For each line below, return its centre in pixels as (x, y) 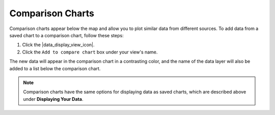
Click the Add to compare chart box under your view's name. (90, 52)
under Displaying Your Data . (53, 99)
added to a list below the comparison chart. (55, 68)
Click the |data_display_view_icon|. (58, 45)
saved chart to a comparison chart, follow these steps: (67, 35)
